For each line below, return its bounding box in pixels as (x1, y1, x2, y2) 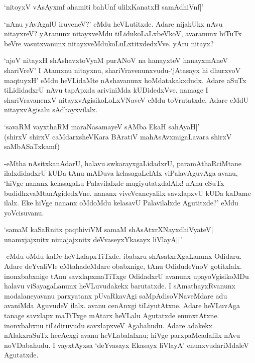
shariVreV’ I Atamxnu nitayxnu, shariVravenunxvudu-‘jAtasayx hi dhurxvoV (4, 64, 241, 75)
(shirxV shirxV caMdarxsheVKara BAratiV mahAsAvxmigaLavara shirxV (4, 131, 232, 141)
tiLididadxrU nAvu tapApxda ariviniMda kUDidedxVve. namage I (4, 85, 208, 95)
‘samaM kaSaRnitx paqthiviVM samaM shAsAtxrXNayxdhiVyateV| (4, 224, 213, 235)
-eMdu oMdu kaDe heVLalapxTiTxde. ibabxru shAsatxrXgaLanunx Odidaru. (4, 251, 242, 261)
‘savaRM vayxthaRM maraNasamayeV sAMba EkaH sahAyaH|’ (4, 121, 200, 131)
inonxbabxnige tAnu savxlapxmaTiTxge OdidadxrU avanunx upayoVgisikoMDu (4, 270, 249, 281)
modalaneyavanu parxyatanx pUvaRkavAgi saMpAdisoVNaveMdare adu (4, 290, 227, 301)
